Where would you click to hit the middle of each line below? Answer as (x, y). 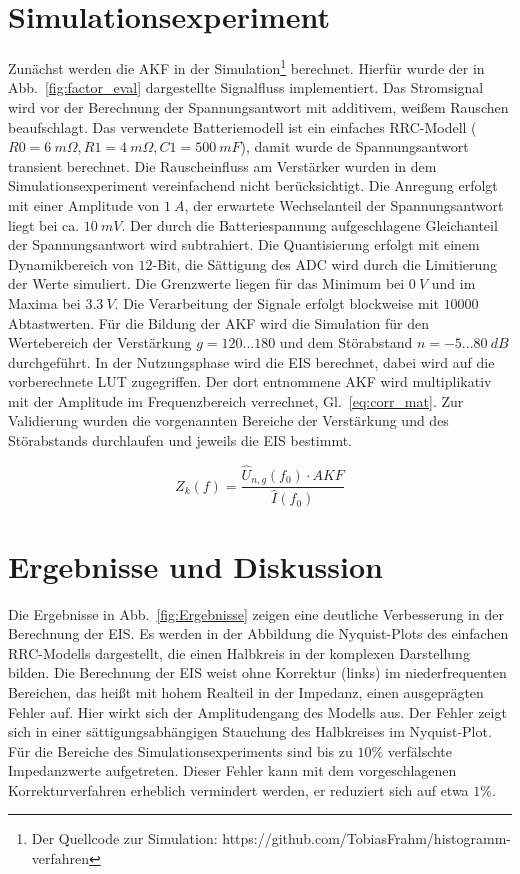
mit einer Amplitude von (84, 204)
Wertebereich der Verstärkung (100, 342)
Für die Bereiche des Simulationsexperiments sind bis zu (180, 750)
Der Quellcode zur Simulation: (124, 838)
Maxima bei (44, 302)
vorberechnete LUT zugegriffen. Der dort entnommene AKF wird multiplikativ (250, 381)
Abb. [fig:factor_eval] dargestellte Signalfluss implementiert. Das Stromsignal (246, 87)
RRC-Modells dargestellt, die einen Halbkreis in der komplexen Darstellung (239, 652)
